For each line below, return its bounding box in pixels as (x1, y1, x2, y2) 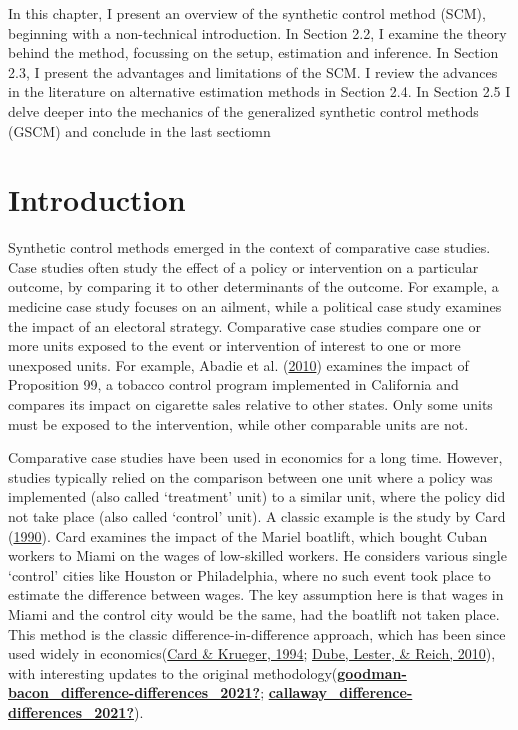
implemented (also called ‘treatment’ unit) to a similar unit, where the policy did (8, 486, 506, 507)
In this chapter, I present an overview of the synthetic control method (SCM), (8, 3, 486, 23)
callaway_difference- (268, 682, 413, 703)
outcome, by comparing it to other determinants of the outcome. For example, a (8, 276, 499, 297)
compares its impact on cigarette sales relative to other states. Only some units (8, 394, 493, 415)
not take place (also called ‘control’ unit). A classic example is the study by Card (8, 506, 506, 526)
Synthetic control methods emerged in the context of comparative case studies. (8, 237, 491, 258)
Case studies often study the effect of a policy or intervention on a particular (8, 256, 479, 277)
